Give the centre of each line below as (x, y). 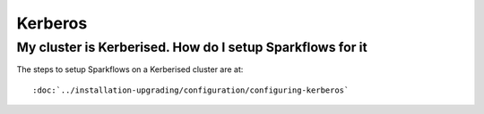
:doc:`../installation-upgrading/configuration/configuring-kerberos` (191, 90)
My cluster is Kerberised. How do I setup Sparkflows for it (192, 47)
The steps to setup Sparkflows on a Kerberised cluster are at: (130, 69)
